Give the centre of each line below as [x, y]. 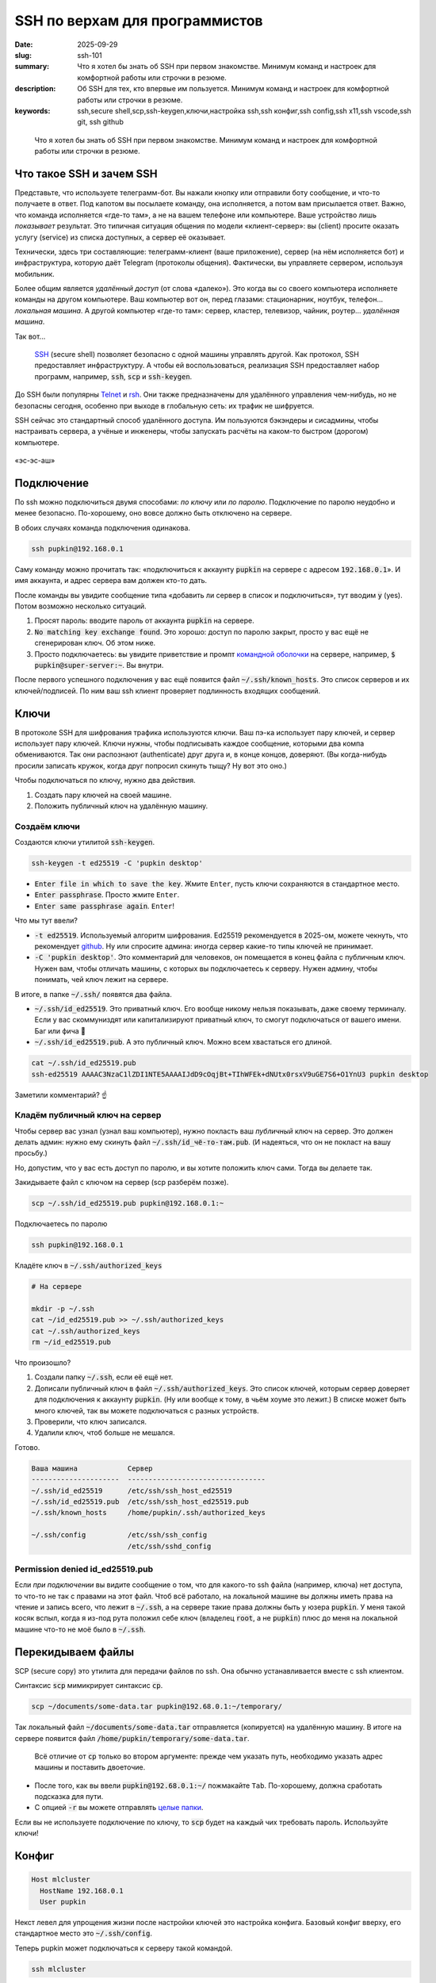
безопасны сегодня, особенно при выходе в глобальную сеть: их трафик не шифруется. [164, 405]
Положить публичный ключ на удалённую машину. [121, 806]
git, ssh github [101, 122]
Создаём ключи [48, 827]
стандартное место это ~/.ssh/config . [83, 1933]
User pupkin [63, 1902]
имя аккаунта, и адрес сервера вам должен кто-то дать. [111, 581]
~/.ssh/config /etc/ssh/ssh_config [119, 1535]
